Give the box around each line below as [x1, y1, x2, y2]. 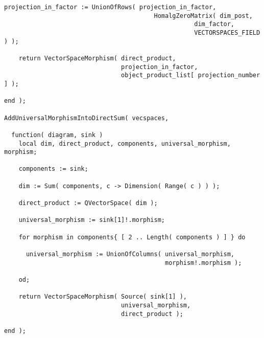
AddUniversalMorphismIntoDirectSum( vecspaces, [4, 114, 169, 122]
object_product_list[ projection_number [121, 72, 260, 79]
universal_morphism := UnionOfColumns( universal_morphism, [26, 251, 235, 258]
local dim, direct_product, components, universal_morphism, [18, 140, 231, 147]
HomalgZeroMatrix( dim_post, [154, 12, 253, 19]
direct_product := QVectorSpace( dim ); [18, 199, 158, 207]
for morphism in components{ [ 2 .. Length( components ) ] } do [18, 233, 246, 241]
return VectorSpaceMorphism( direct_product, [18, 54, 176, 62]
